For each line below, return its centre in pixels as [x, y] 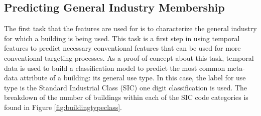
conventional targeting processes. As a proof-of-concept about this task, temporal [129, 57]
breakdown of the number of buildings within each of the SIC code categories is [126, 97]
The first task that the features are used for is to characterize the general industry [130, 28]
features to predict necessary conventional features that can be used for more [122, 48]
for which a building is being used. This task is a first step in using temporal [122, 38]
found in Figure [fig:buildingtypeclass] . [63, 107]
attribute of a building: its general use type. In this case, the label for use [133, 78]
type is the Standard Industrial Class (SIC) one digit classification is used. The [126, 87]
